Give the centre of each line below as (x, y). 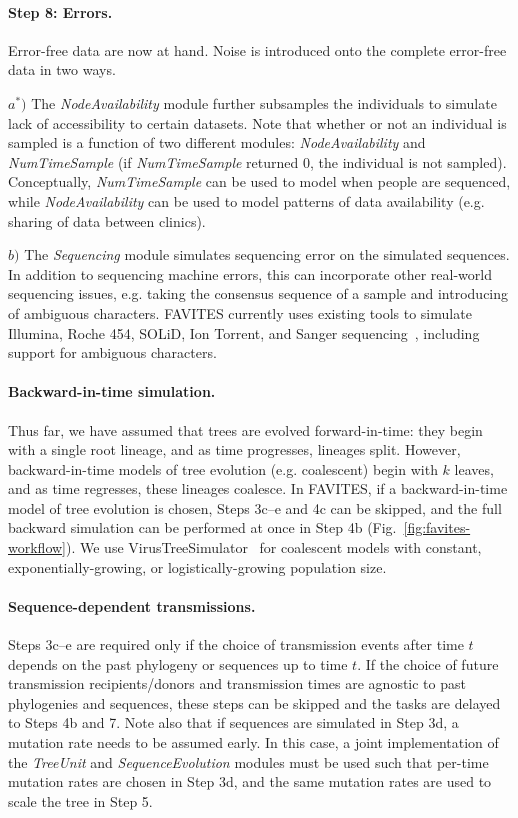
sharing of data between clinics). (107, 220)
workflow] (37, 547)
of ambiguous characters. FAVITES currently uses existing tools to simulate (240, 312)
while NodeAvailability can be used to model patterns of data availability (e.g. (246, 200)
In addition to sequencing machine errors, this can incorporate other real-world (250, 273)
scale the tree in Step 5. (80, 800)
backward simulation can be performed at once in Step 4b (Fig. (202, 527)
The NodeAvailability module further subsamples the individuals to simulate (264, 102)
